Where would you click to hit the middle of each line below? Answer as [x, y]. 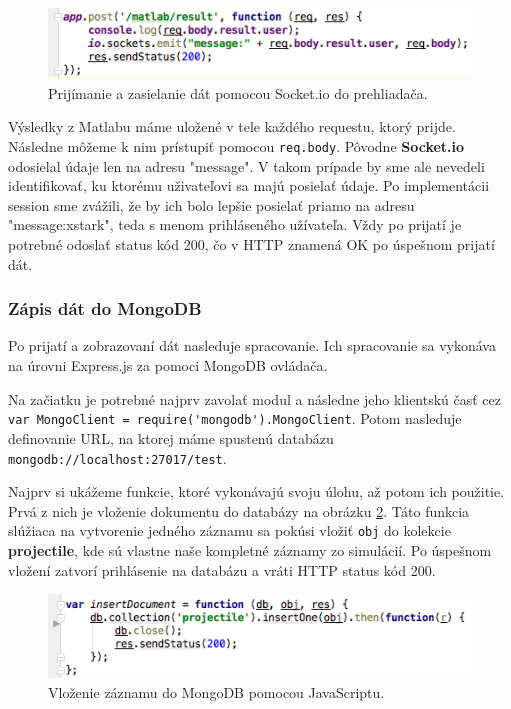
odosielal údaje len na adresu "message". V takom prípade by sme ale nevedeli [246, 165]
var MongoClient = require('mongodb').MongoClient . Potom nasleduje [235, 418]
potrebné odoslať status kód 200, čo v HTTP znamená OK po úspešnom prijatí [251, 244]
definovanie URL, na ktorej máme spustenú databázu [171, 437]
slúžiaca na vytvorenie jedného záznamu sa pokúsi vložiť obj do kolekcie [229, 530]
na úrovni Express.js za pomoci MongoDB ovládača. [168, 365]
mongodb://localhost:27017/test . [117, 457]
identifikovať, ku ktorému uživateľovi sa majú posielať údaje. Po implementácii [249, 185]
